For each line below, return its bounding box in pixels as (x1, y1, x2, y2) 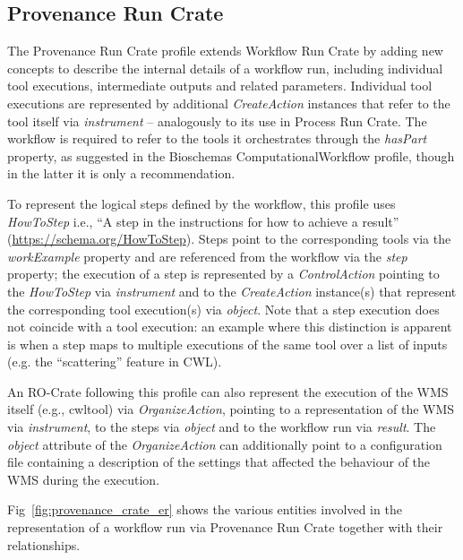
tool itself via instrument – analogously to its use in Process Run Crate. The (7, 111, 427, 130)
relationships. (7, 535, 81, 554)
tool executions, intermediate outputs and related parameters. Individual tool (7, 76, 433, 95)
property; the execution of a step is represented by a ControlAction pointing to (7, 264, 440, 283)
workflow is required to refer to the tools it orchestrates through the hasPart (7, 129, 427, 148)
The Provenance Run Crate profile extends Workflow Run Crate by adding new (7, 41, 443, 60)
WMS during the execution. (7, 470, 160, 488)
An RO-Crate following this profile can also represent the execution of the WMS (7, 382, 449, 401)
